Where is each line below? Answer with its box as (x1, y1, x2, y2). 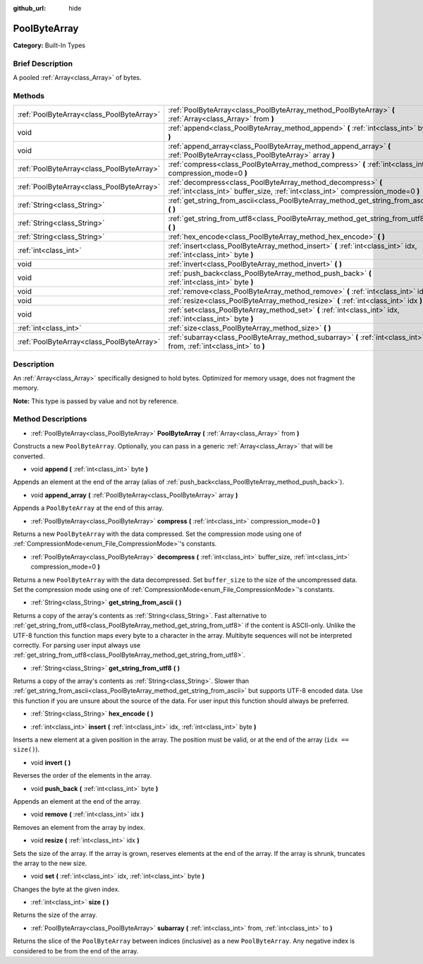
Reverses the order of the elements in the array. (13, 771, 152, 780)
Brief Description (13, 59, 73, 69)
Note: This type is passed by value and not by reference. (13, 396, 179, 405)
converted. (13, 452, 45, 460)
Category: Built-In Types (13, 41, 86, 49)
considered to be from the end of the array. (13, 946, 139, 955)
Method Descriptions (13, 414, 87, 424)
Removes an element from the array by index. (13, 823, 146, 831)
